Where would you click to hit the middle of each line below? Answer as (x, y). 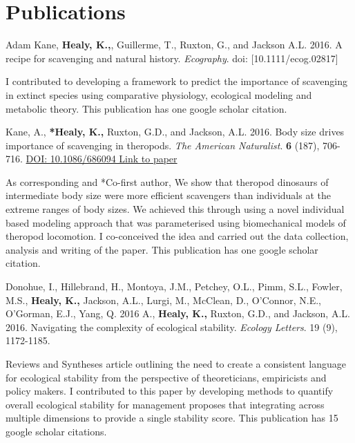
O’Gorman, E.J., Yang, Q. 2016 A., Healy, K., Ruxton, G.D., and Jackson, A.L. (178, 313)
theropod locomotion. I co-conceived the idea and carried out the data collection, (177, 236)
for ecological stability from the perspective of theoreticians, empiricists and (166, 377)
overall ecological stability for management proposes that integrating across (165, 404)
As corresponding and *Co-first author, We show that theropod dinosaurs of (167, 181)
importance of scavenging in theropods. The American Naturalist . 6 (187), (163, 145)
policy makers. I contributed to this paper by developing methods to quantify (170, 391)
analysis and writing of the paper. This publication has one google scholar (162, 249)
